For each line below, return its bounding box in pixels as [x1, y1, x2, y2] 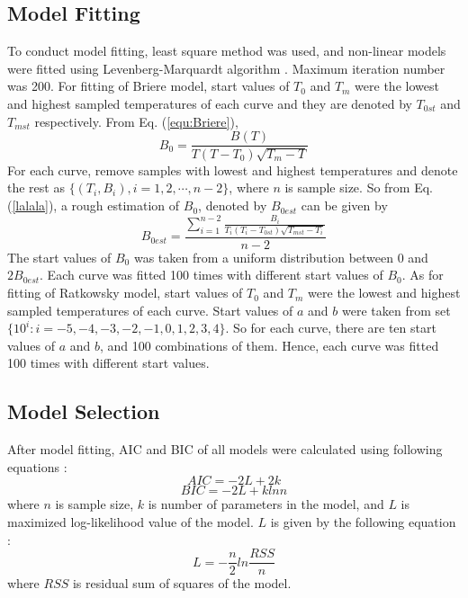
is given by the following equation [270, 513, 456, 531]
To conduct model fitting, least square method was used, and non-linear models [7, 41, 446, 60]
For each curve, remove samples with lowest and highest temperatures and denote [7, 160, 458, 179]
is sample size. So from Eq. [284, 178, 433, 197]
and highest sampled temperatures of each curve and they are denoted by [7, 94, 412, 112]
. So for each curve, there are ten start [225, 318, 436, 337]
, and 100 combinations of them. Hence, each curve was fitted [99, 335, 439, 354]
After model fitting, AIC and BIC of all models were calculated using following [7, 440, 443, 459]
